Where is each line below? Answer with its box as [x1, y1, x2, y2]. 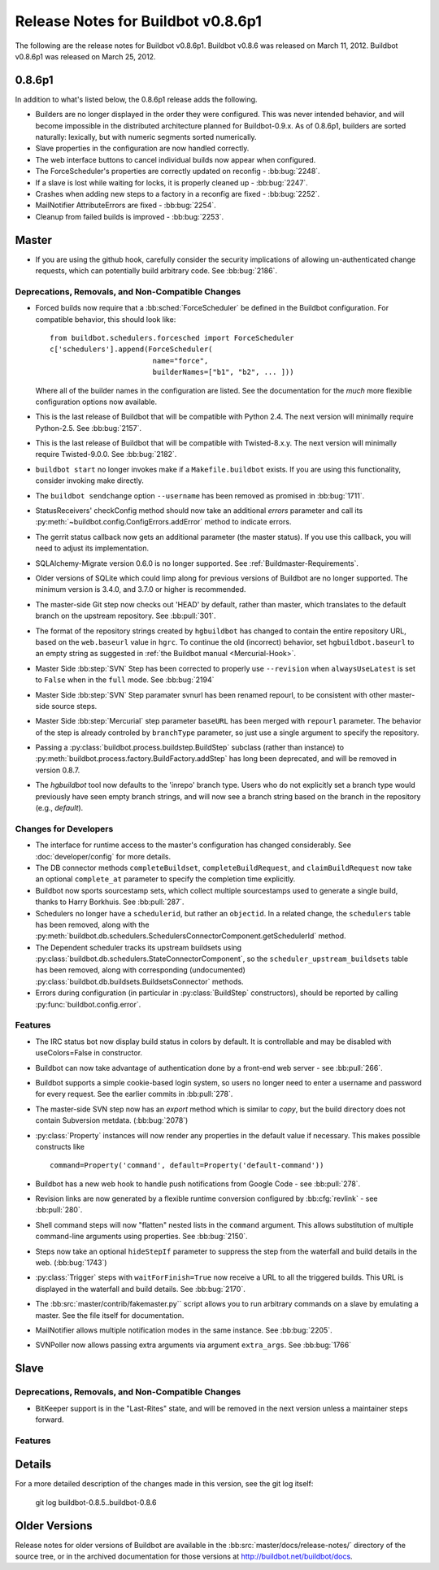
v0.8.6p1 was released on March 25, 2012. [15, 51, 156, 61]
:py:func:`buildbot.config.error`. [35, 999, 141, 1009]
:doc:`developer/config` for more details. [35, 851, 172, 861]
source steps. [51, 701, 98, 711]
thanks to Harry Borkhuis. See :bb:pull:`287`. [35, 897, 185, 907]
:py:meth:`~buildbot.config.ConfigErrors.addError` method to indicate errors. [35, 517, 292, 527]
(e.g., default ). [35, 803, 84, 813]
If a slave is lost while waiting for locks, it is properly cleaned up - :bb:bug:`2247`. [35, 177, 308, 187]
